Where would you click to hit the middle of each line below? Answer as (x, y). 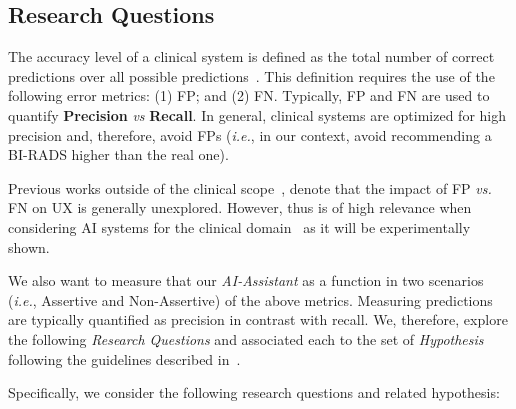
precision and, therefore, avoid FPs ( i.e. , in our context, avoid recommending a (250, 134)
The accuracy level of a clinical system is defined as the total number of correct (251, 56)
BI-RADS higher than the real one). (118, 154)
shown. (29, 246)
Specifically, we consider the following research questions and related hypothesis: (254, 392)
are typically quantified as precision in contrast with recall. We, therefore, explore (258, 319)
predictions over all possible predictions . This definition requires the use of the (251, 75)
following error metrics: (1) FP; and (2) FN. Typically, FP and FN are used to (249, 95)
